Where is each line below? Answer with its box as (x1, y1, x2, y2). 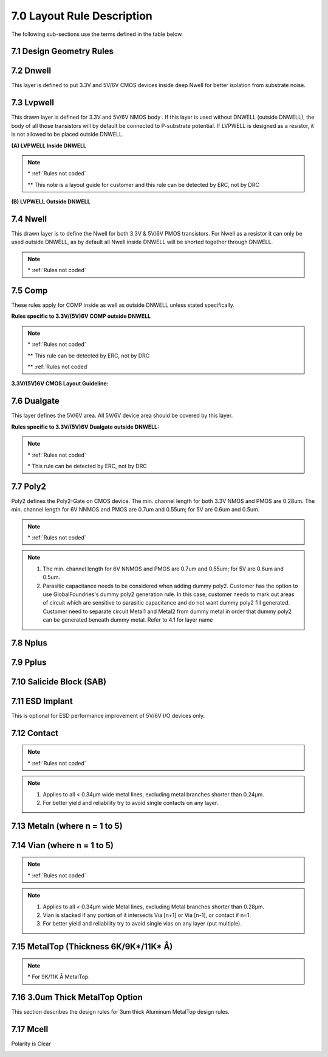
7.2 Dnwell (11, 66, 52, 76)
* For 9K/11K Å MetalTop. (27, 973, 91, 980)
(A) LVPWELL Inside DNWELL (11, 142, 87, 149)
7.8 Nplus (11, 637, 48, 648)
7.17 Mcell (11, 1024, 49, 1034)
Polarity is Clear (11, 1040, 51, 1047)
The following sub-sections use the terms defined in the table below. (11, 30, 183, 38)
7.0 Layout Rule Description (11, 9, 153, 23)
